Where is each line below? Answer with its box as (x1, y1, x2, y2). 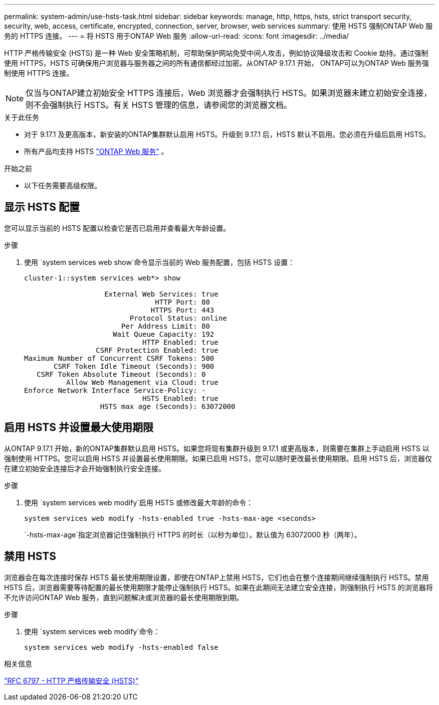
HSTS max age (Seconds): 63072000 (100, 402, 236, 410)
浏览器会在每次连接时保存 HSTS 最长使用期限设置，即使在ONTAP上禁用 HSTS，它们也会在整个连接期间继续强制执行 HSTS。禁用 (4, 573, 429, 582)
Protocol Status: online (129, 314, 227, 322)
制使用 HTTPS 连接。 (4, 69, 74, 77)
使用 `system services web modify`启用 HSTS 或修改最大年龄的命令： (24, 498, 253, 507)
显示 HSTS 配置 (4, 201, 80, 214)
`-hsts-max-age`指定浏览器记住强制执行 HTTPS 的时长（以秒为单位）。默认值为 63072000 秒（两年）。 (24, 530, 361, 539)
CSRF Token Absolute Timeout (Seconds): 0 (37, 370, 206, 378)
